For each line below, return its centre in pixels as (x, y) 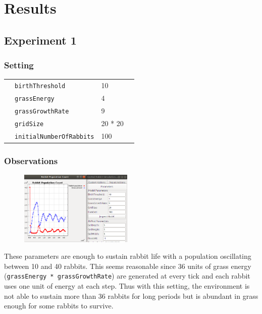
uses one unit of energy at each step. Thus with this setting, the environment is (127, 286)
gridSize (29, 124)
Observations (31, 160)
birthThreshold (40, 86)
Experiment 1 (40, 40)
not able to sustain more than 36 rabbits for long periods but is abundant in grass (131, 296)
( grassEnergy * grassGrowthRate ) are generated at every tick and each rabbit (127, 276)
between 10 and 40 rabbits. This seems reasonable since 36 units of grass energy (128, 266)
